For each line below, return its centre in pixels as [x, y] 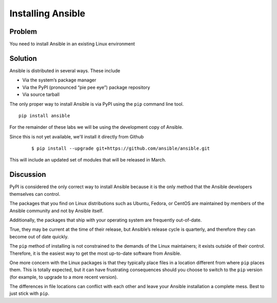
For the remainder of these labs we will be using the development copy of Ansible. [96, 127]
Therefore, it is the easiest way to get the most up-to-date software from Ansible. [95, 253]
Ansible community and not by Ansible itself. [56, 211]
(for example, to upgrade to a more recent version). [64, 277]
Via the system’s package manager [60, 80]
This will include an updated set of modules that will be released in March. [88, 160]
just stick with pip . [29, 294]
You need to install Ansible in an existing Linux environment [72, 44]
